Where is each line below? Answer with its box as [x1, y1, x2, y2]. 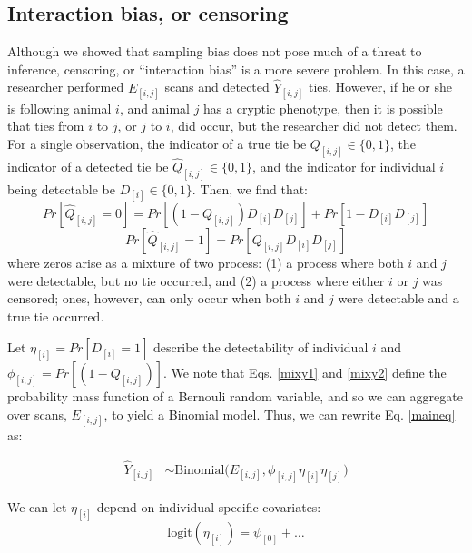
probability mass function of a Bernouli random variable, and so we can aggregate [7, 387, 463, 406]
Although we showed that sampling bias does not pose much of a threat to [7, 42, 422, 61]
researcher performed [7, 77, 124, 96]
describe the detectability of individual [153, 338, 369, 357]
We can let [7, 497, 67, 516]
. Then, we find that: [192, 179, 309, 198]
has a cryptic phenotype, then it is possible [203, 98, 443, 117]
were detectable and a [338, 289, 459, 308]
